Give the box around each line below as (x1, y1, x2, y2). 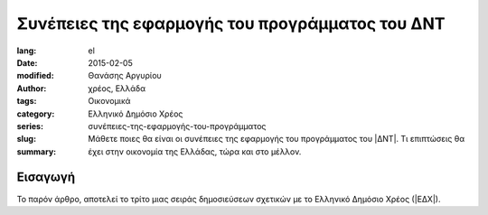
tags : (16, 96, 37, 107)
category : (16, 108, 55, 119)
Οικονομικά (88, 96, 131, 107)
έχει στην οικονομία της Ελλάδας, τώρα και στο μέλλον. (88, 145, 302, 157)
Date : (16, 57, 38, 68)
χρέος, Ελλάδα (88, 82, 146, 94)
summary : (16, 145, 57, 157)
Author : (16, 82, 47, 94)
